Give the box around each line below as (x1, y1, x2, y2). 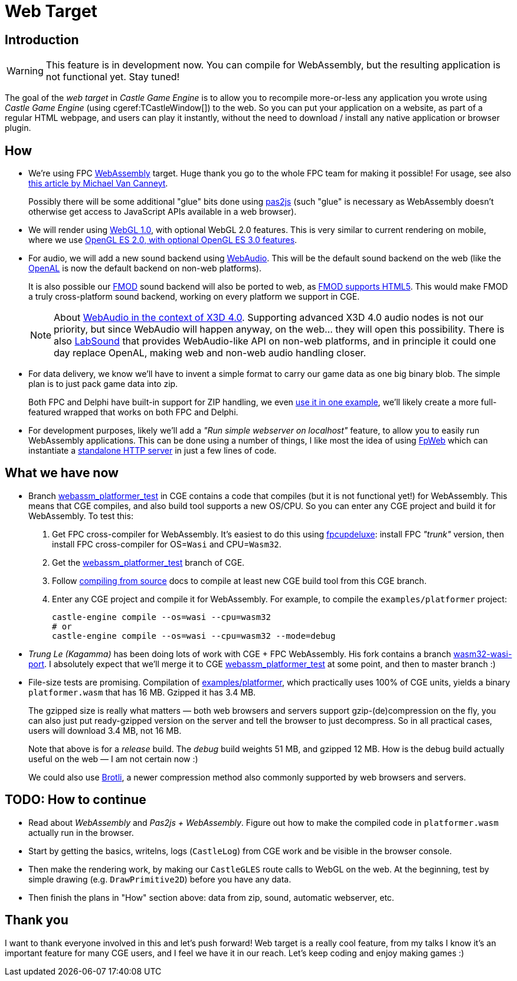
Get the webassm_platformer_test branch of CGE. (52, 557, 245, 567)
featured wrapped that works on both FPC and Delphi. (28, 407, 238, 418)
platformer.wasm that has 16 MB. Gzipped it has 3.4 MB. (28, 687, 256, 697)
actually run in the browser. (28, 827, 134, 838)
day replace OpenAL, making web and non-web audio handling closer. (54, 347, 367, 359)
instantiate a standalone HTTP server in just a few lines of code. (28, 445, 277, 456)
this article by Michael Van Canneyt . (28, 178, 168, 189)
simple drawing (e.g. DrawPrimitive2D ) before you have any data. (28, 874, 292, 884)
